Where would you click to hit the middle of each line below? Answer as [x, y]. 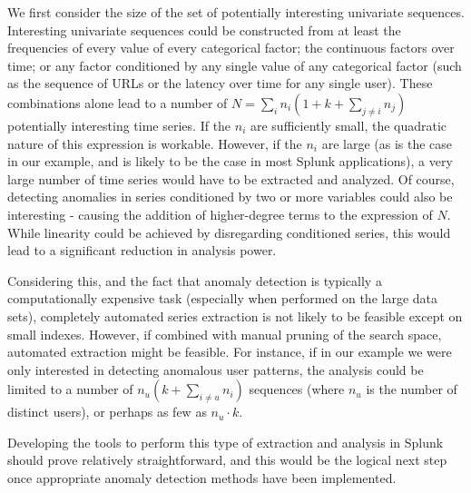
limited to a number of [70, 389]
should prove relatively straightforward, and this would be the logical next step [227, 460]
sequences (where [297, 389]
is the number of [412, 389]
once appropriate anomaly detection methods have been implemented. [202, 478]
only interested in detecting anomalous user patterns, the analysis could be [216, 369]
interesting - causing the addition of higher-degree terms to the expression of [220, 214]
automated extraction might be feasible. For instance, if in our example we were [230, 352]
